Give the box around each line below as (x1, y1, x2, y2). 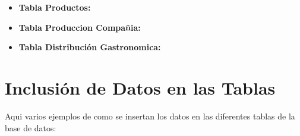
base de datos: (5, 121, 56, 134)
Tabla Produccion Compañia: (18, 21, 141, 33)
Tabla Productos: (18, 1, 91, 13)
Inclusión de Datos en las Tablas (5, 75, 276, 99)
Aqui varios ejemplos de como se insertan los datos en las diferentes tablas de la (5, 109, 295, 122)
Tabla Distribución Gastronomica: (18, 41, 161, 53)
